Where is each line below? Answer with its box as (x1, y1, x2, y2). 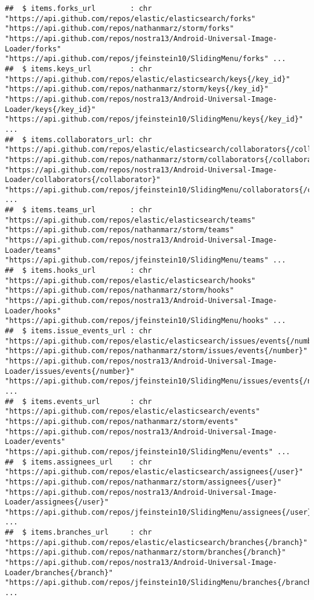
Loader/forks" (5, 44, 62, 53)
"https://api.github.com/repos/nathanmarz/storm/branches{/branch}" (5, 548, 286, 557)
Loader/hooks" (5, 306, 62, 315)
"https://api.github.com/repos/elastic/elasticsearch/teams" (5, 215, 256, 224)
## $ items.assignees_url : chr (5, 457, 152, 466)
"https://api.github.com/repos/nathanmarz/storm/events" (5, 417, 239, 426)
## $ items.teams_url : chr (5, 206, 152, 215)
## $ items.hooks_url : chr (5, 266, 152, 275)
